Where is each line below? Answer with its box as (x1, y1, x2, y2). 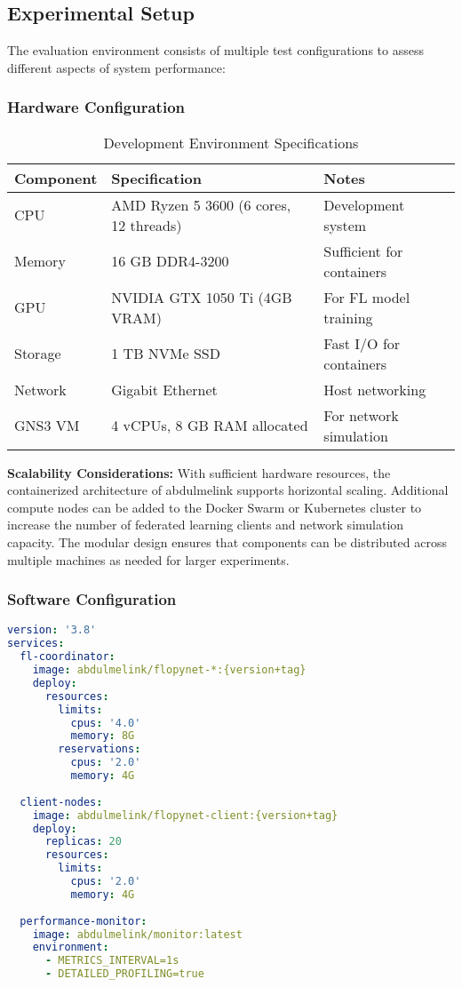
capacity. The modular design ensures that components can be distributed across (7, 532, 447, 551)
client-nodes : (20, 795, 103, 808)
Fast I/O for (323, 332, 401, 354)
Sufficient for (323, 240, 403, 261)
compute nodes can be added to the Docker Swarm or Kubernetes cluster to (7, 497, 422, 516)
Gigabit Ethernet (111, 378, 218, 400)
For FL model (323, 286, 410, 307)
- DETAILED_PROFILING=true (44, 967, 204, 981)
